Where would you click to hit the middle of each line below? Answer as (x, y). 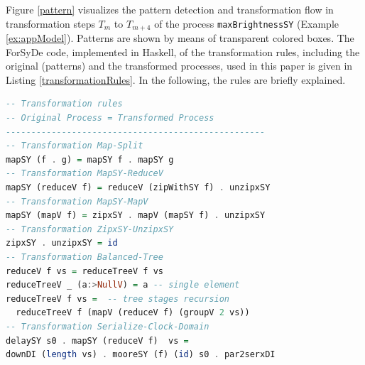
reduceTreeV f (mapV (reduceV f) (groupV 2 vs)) (133, 313)
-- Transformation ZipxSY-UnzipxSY (90, 229)
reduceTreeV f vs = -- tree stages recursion (118, 299)
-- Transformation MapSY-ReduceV (85, 174)
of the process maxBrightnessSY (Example (246, 23)
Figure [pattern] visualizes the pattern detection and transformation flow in (170, 9)
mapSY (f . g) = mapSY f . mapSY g (90, 159)
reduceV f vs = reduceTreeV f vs (85, 271)
